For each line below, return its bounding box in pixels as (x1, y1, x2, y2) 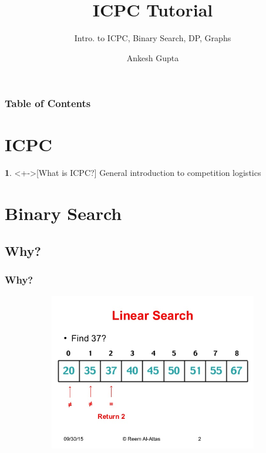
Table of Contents (5, 96, 91, 111)
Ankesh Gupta (126, 51, 179, 64)
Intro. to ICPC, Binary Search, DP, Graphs (74, 32, 231, 44)
